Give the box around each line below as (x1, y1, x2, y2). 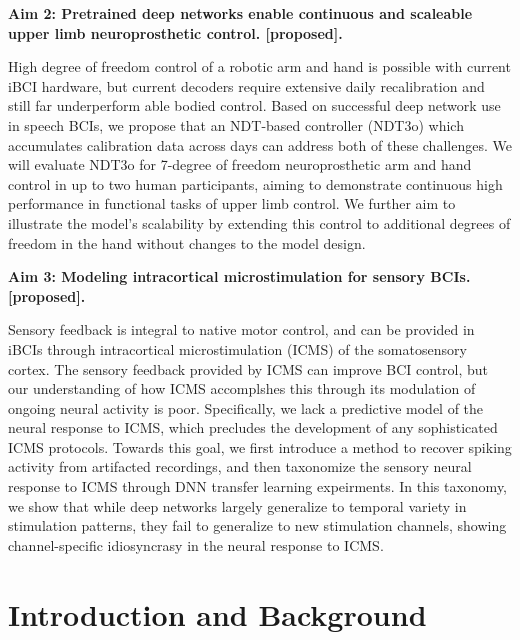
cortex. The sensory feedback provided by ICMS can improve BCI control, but (8, 358, 489, 379)
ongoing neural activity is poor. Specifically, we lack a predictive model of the (8, 397, 484, 418)
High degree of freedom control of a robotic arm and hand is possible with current (8, 56, 511, 77)
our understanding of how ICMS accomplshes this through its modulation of (8, 378, 476, 399)
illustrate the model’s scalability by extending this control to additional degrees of (8, 212, 511, 233)
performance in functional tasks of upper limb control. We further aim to (8, 193, 456, 214)
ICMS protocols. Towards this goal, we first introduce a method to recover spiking (8, 436, 512, 457)
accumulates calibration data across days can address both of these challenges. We (8, 134, 512, 155)
